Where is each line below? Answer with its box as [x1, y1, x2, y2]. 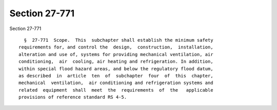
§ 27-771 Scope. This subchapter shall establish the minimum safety [24, 37, 213, 43]
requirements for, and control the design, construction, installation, [18, 44, 213, 50]
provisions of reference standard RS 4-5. [18, 94, 127, 100]
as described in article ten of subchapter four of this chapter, [18, 73, 213, 78]
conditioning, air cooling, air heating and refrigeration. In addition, [18, 59, 213, 65]
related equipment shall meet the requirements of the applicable [18, 87, 213, 93]
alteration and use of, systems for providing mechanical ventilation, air [18, 51, 213, 57]
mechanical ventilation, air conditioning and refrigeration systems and [18, 80, 213, 86]
